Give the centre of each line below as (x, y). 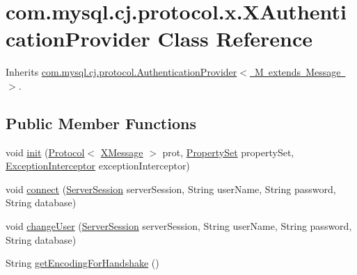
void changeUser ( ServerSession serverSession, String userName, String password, (179, 226)
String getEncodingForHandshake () (82, 263)
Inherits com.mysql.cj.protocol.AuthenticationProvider (121, 72)
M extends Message (297, 72)
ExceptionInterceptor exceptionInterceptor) (98, 166)
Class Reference (235, 39)
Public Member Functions (101, 123)
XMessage (122, 152)
